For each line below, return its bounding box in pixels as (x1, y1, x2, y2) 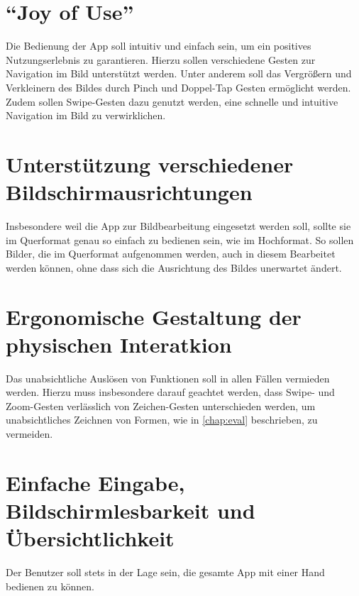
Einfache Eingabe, (6, 468, 185, 497)
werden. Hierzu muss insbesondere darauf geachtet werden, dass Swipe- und (6, 385, 335, 399)
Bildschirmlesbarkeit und (6, 496, 255, 525)
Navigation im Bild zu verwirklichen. (6, 108, 166, 123)
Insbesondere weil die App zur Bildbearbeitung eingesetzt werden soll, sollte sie (6, 219, 351, 233)
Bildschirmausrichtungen (6, 177, 253, 206)
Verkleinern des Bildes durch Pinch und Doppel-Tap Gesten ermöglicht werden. (6, 79, 351, 94)
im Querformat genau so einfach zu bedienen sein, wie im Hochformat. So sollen (6, 232, 354, 247)
